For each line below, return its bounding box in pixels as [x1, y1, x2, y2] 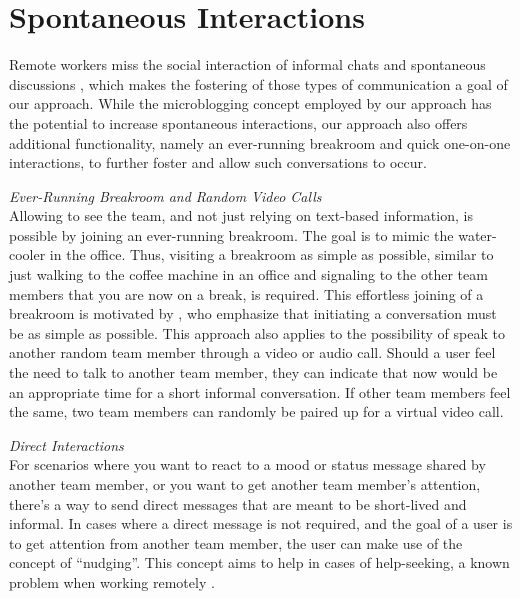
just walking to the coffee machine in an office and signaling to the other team [9, 264, 488, 285]
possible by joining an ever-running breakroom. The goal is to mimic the [9, 224, 454, 245]
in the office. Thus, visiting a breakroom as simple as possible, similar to [49, 244, 494, 265]
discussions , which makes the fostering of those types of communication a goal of [9, 73, 508, 94]
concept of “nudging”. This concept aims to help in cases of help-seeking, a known [9, 552, 510, 573]
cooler [9, 244, 46, 265]
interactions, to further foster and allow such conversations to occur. [9, 152, 427, 173]
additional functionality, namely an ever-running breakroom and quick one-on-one [9, 132, 511, 153]
